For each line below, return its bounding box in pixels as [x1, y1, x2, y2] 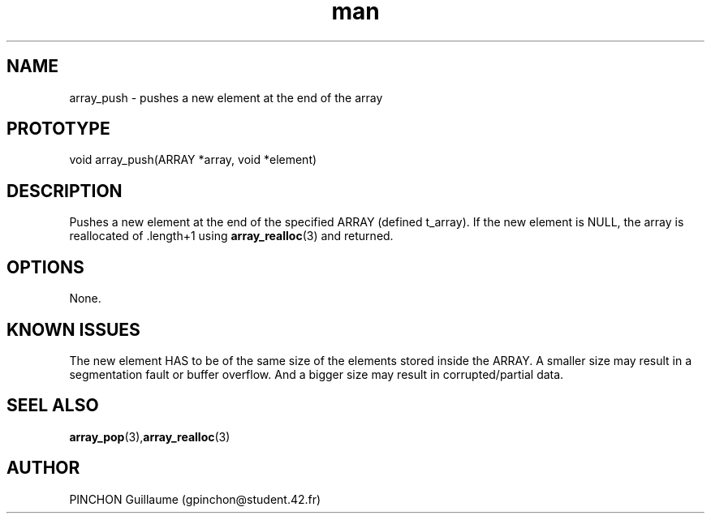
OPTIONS [6, 256, 84, 277]
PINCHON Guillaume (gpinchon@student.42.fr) [69, 492, 321, 506]
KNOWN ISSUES [6, 319, 140, 340]
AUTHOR [6, 458, 80, 479]
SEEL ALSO [6, 395, 99, 416]
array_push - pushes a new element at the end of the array [69, 90, 383, 105]
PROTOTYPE [6, 118, 110, 140]
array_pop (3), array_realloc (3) [69, 429, 231, 444]
